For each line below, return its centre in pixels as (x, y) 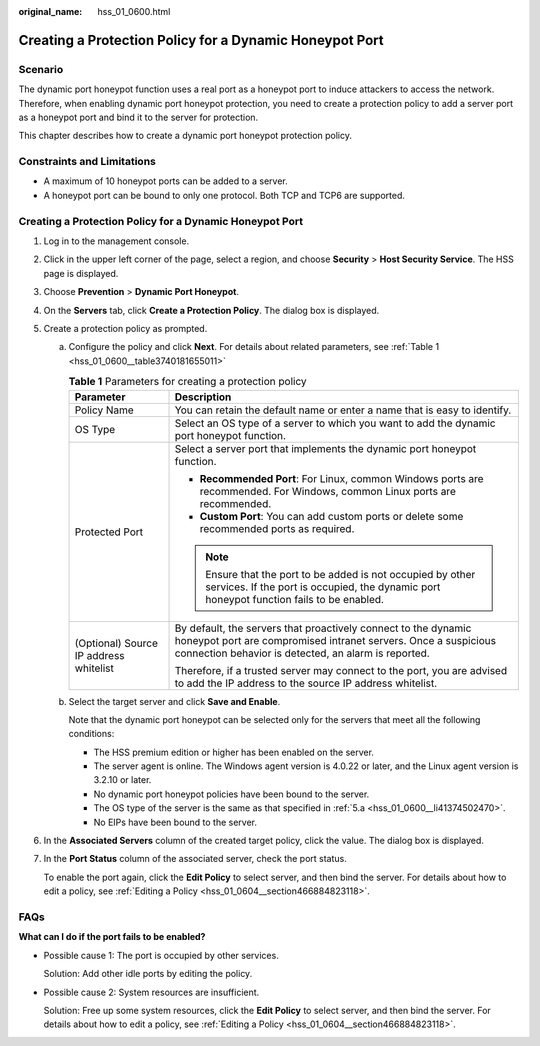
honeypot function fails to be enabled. (295, 599)
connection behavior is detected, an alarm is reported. (302, 653)
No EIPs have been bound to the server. (175, 822)
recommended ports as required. (277, 528)
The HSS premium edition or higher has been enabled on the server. (234, 752)
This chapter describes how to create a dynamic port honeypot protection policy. (185, 136)
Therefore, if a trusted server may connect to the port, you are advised (341, 670)
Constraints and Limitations (87, 162)
